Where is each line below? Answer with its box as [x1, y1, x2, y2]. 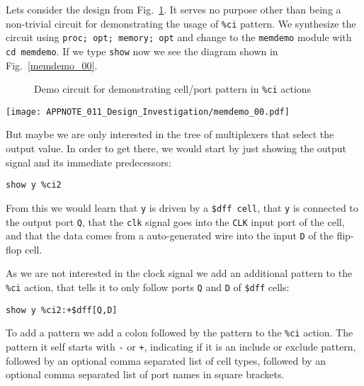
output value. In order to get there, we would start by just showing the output [6, 141, 347, 156]
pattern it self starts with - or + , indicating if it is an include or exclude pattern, [6, 339, 356, 354]
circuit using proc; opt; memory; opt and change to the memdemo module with [6, 30, 352, 45]
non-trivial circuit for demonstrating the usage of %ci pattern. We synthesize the [6, 16, 356, 30]
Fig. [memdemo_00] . [6, 57, 98, 72]
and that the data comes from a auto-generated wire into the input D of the [6, 228, 334, 243]
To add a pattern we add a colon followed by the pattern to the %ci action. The [6, 325, 353, 340]
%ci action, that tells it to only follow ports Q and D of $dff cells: [6, 280, 290, 295]
